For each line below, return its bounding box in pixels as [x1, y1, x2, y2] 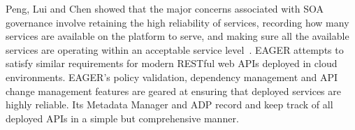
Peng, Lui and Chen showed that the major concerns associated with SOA [6, 1, 324, 15]
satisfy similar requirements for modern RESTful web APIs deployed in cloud [6, 56, 338, 71]
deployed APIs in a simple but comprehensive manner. [6, 110, 239, 125]
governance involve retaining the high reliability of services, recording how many [6, 15, 349, 29]
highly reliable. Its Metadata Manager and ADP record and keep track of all [6, 97, 333, 112]
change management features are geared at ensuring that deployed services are [6, 83, 341, 98]
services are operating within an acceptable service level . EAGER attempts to [6, 42, 344, 57]
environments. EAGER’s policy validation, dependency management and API [6, 69, 338, 84]
